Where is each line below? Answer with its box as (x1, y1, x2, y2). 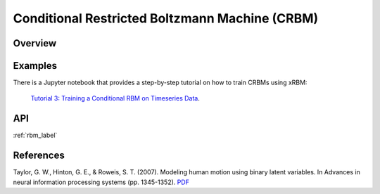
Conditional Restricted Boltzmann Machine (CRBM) (13, 11, 319, 26)
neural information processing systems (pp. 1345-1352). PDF (13, 178, 190, 186)
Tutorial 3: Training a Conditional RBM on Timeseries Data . (30, 94, 201, 103)
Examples (13, 60, 58, 72)
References (13, 150, 65, 162)
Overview (13, 37, 57, 49)
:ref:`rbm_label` (13, 131, 58, 140)
